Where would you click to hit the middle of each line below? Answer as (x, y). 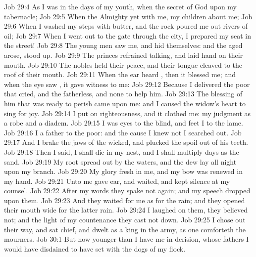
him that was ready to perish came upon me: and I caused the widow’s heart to (125, 103)
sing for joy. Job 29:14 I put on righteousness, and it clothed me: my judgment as (128, 113)
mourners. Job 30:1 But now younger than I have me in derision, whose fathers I (126, 239)
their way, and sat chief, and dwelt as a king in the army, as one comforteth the (125, 229)
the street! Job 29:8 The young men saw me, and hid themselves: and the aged (123, 45)
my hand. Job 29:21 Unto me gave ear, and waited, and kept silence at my (117, 181)
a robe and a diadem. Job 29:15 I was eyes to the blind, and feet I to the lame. (124, 123)
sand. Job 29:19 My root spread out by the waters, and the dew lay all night (120, 161)
